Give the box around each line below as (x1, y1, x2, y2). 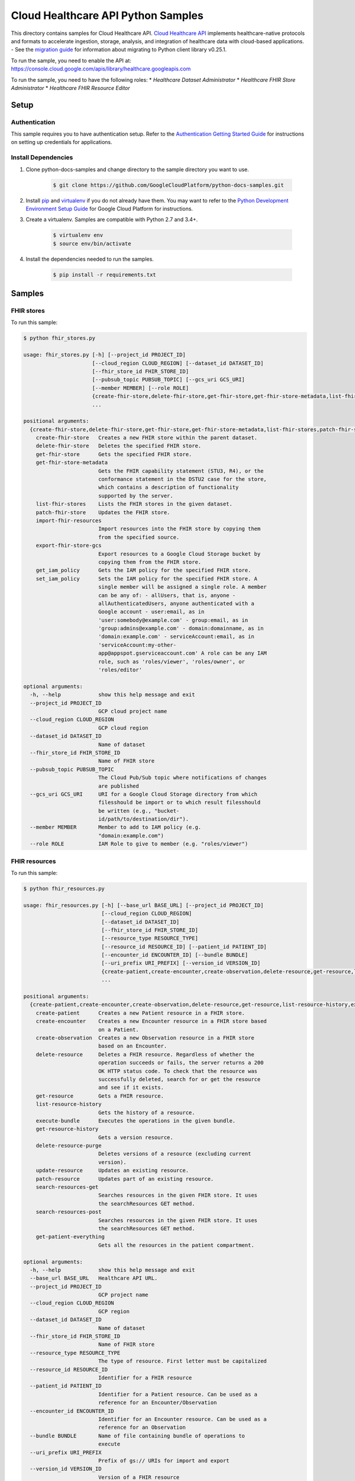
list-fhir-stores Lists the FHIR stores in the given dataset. (35, 501, 233, 508)
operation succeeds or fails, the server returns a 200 (98, 1059, 264, 1066)
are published (98, 783, 139, 789)
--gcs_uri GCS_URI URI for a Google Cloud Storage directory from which (30, 791, 257, 797)
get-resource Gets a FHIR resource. (35, 1092, 164, 1099)
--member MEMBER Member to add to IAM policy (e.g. (30, 824, 202, 831)
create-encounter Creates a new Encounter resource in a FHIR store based (35, 1018, 267, 1025)
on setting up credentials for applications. (11, 139, 112, 146)
